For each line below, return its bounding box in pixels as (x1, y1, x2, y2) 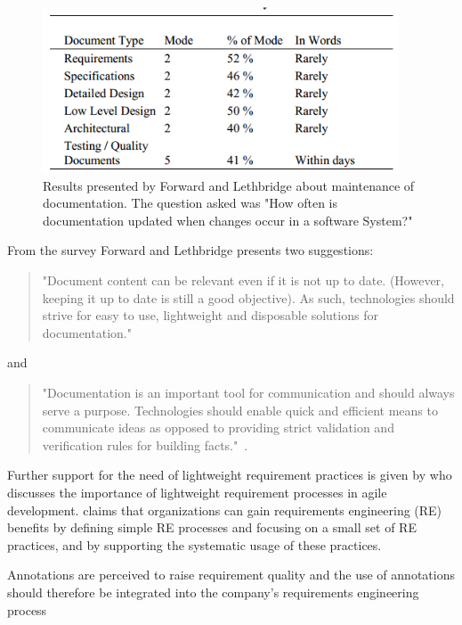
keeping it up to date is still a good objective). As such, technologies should (42, 288, 455, 307)
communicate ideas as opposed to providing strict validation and (42, 418, 394, 437)
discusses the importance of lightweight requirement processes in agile (7, 483, 387, 502)
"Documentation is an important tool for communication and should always (42, 383, 455, 402)
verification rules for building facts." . (42, 435, 248, 454)
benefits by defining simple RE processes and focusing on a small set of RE (7, 518, 417, 537)
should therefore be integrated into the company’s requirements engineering (7, 582, 419, 601)
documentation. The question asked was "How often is (43, 193, 338, 212)
